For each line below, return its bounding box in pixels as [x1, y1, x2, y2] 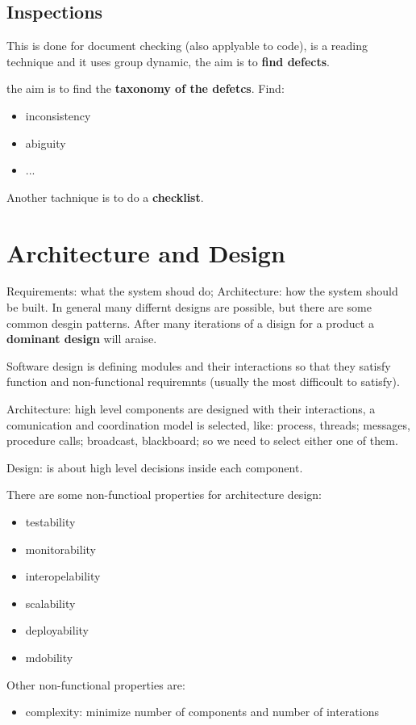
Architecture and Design [6, 236, 285, 269]
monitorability [25, 540, 96, 557]
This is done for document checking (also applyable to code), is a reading [6, 37, 368, 54]
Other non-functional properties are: [6, 676, 185, 693]
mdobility [25, 648, 73, 665]
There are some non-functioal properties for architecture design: [6, 486, 322, 503]
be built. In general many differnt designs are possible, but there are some [6, 299, 372, 316]
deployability [25, 622, 89, 639]
